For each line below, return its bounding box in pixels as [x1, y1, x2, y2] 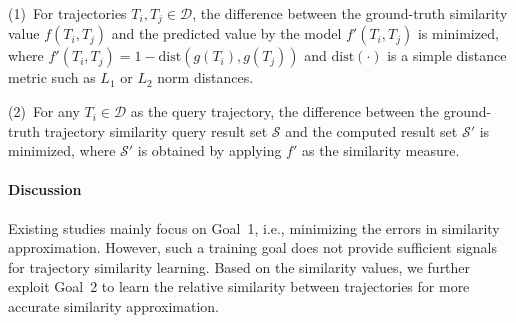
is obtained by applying [137, 140, 282, 161]
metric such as [8, 67, 96, 88]
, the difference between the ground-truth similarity [192, 3, 508, 23]
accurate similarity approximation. [8, 296, 219, 316]
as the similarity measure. [301, 140, 460, 161]
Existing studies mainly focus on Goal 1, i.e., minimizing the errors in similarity [8, 217, 500, 238]
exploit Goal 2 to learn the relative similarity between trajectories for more [8, 276, 470, 297]
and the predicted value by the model [111, 23, 342, 44]
